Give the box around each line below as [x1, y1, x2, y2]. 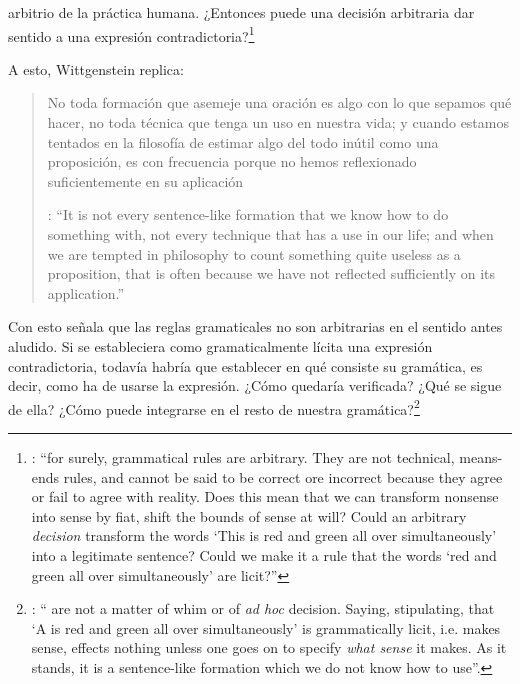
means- [459, 447, 503, 467]
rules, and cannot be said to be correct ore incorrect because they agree [63, 466, 503, 487]
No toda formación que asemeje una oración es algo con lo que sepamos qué [47, 92, 512, 113]
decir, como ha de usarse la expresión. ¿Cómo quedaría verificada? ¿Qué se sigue [8, 375, 502, 396]
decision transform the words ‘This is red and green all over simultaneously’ [31, 525, 497, 546]
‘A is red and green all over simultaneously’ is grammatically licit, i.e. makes [31, 617, 501, 638]
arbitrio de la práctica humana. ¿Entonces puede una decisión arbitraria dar [8, 2, 475, 22]
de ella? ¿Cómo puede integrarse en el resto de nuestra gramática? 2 [8, 395, 420, 419]
